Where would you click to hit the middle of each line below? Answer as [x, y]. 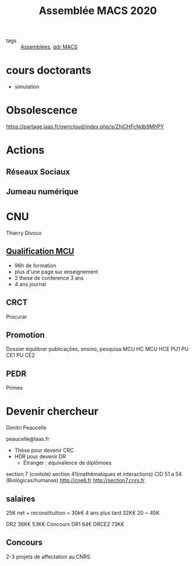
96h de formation [35, 265]
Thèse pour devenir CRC [44, 450]
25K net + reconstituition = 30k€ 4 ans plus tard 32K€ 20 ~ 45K [83, 513]
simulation [27, 87]
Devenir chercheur [52, 411]
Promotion [25, 335]
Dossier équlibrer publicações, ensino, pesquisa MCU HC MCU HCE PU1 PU [97, 349]
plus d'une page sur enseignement [56, 272]
